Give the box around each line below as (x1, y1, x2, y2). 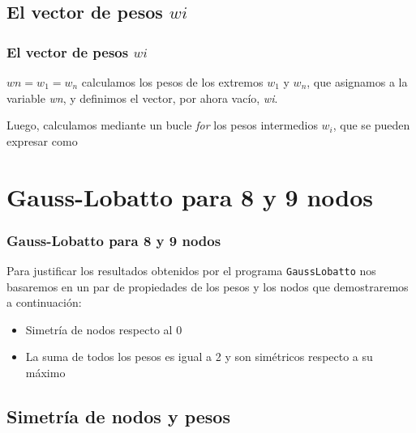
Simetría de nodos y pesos (6, 403, 230, 428)
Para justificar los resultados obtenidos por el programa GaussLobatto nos (6, 261, 376, 278)
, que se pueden (332, 117, 410, 134)
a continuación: (6, 294, 82, 311)
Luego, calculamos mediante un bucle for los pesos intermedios (6, 117, 318, 134)
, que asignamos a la (307, 74, 408, 90)
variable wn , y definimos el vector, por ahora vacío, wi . (6, 89, 278, 106)
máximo (25, 364, 66, 380)
